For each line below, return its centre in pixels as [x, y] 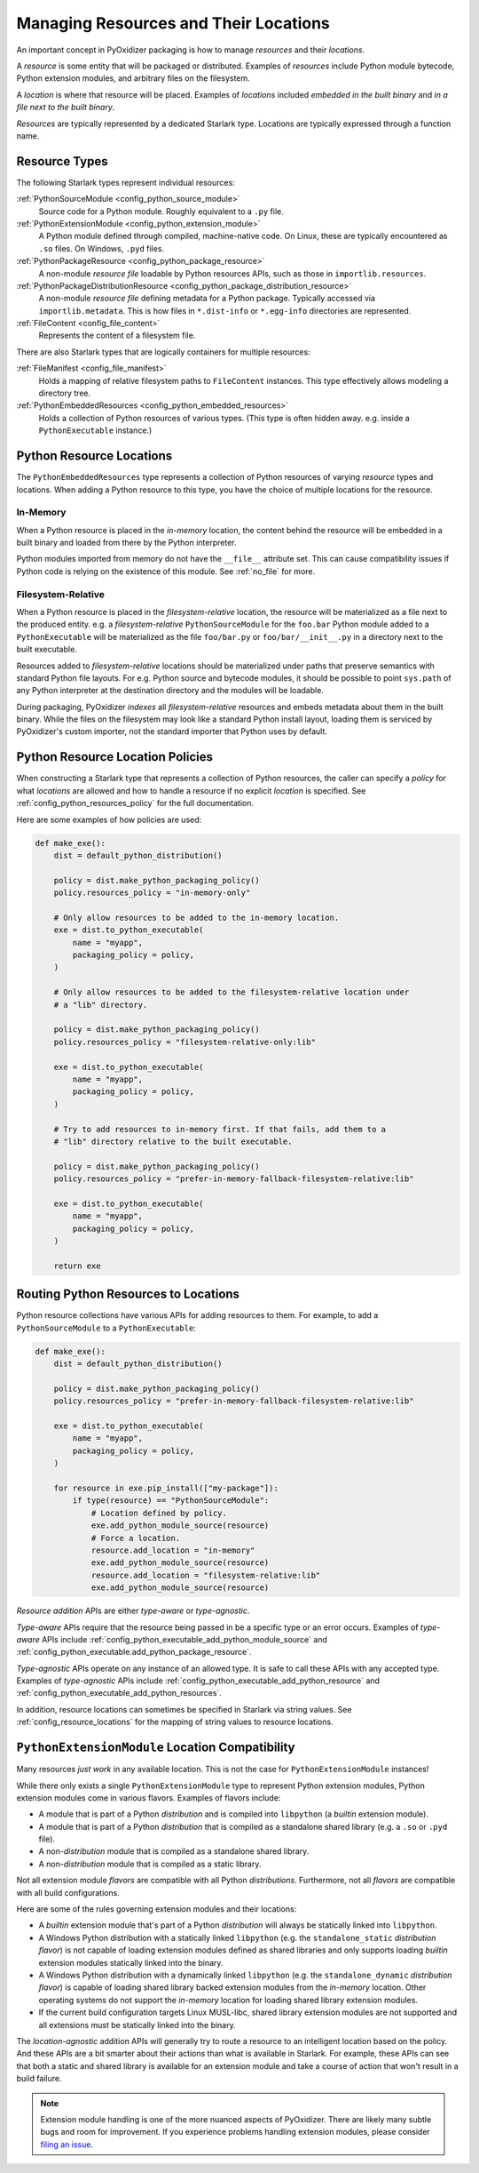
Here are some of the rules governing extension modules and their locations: [157, 1909]
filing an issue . [67, 2144]
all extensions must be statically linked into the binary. [137, 2025]
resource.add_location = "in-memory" [173, 1550]
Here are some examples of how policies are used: [109, 819]
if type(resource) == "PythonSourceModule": [171, 1501]
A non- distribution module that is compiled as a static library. [150, 1864]
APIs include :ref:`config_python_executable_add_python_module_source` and [185, 1639]
